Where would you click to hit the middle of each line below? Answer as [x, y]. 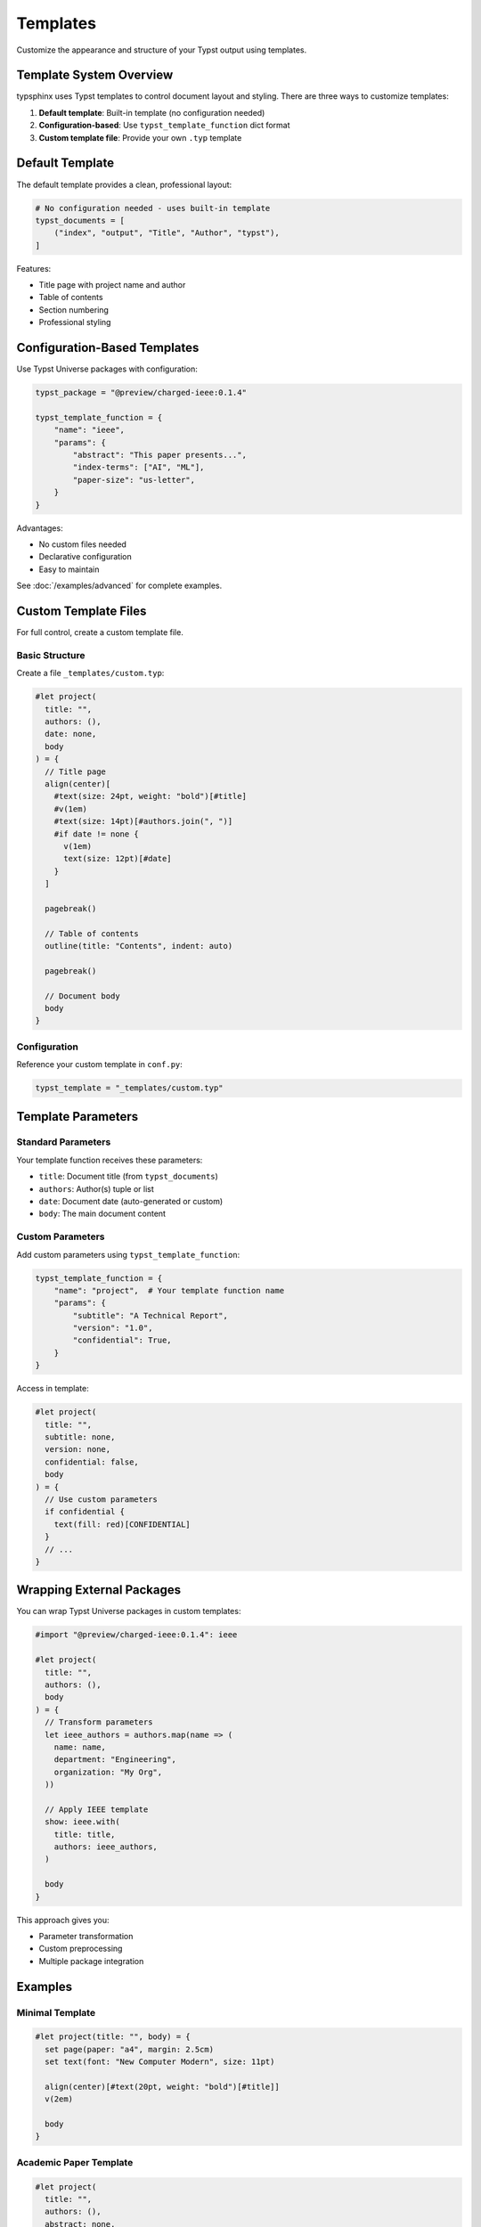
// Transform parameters [99, 1722]
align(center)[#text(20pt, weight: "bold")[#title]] [162, 2086]
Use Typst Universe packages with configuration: [107, 369]
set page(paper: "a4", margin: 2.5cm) [129, 2049]
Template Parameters [77, 1117]
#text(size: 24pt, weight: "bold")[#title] [150, 796]
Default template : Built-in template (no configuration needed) [152, 112]
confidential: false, [92, 1462]
